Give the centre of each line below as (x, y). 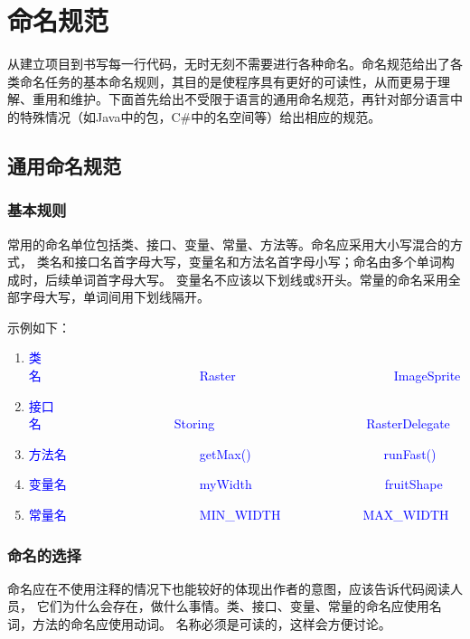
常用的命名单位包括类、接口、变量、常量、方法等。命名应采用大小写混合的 (229, 244)
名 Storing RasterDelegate (239, 423)
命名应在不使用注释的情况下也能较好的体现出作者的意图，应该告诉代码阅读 (229, 588)
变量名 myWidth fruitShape (235, 484)
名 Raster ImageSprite (244, 376)
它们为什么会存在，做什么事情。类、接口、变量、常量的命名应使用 (233, 606)
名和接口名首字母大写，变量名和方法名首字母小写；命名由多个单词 (245, 262)
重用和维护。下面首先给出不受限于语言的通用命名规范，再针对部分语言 (241, 99)
